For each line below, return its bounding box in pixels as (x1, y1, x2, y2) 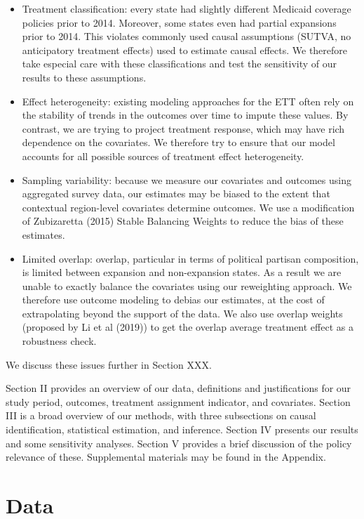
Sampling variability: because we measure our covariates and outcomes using (22, 172, 351, 187)
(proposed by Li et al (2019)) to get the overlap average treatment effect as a (22, 320, 353, 334)
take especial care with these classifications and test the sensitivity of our (22, 56, 337, 71)
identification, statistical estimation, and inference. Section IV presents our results (6, 422, 358, 437)
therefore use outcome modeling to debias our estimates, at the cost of (22, 292, 325, 307)
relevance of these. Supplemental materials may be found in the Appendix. (6, 449, 326, 464)
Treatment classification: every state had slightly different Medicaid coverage (22, 1, 351, 15)
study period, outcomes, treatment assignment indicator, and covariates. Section (6, 394, 351, 409)
